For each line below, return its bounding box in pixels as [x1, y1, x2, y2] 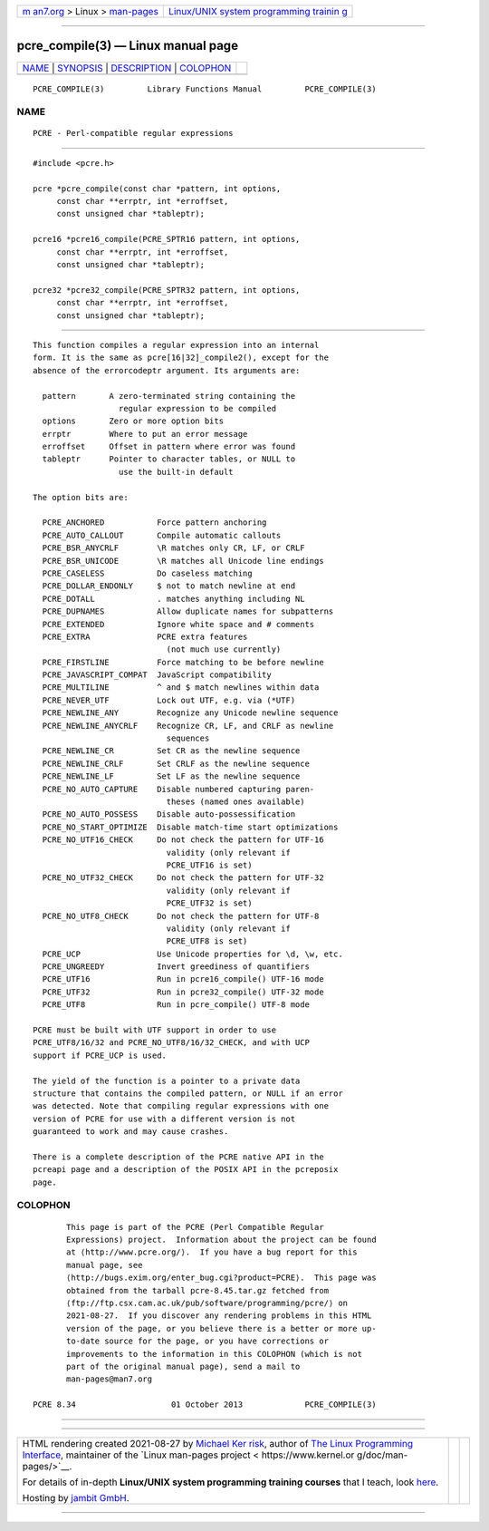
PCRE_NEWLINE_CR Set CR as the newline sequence [42, 746, 301, 756]
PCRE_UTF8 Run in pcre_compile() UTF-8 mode [42, 1000, 310, 1010]
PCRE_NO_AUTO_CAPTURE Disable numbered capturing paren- [42, 784, 315, 794]
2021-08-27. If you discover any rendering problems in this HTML [66, 1311, 372, 1321]
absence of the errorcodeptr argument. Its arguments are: [33, 365, 301, 375]
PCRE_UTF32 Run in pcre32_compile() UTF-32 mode [42, 986, 325, 997]
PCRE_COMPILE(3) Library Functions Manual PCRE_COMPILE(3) [33, 83, 377, 94]
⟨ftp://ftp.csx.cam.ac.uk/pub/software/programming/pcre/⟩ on [66, 1298, 349, 1309]
